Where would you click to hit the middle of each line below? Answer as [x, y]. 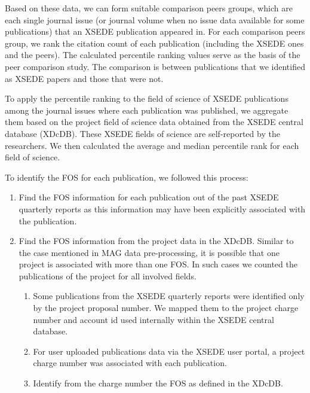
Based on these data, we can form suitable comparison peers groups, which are [149, 8]
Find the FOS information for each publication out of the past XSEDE [149, 197]
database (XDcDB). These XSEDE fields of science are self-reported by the [142, 133]
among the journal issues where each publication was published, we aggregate [147, 110]
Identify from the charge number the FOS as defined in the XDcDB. [158, 383]
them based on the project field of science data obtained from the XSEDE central [154, 122]
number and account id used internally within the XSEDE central [154, 319]
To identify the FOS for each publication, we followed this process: [127, 177]
